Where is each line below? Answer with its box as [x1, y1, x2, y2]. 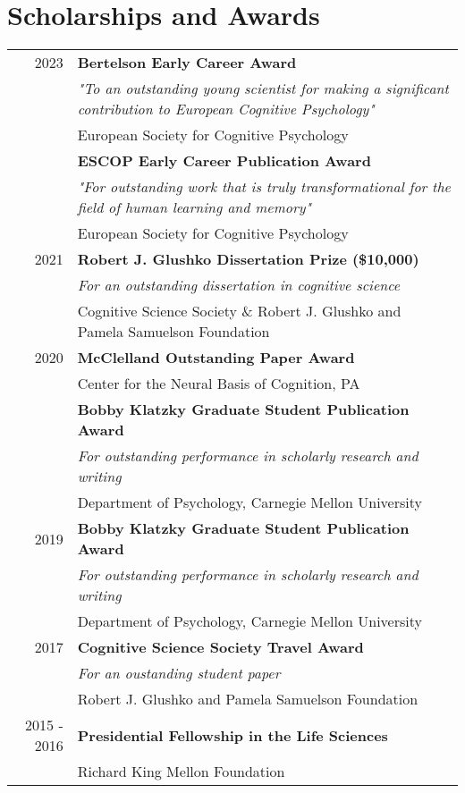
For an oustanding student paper [77, 662, 281, 684]
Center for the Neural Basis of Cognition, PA [77, 373, 360, 394]
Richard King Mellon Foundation [77, 761, 285, 782]
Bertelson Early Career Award [77, 52, 297, 73]
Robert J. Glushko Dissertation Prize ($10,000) [77, 249, 419, 270]
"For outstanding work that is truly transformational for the [77, 176, 451, 198]
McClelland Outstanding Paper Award [77, 347, 355, 368]
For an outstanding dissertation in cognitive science [77, 274, 401, 296]
